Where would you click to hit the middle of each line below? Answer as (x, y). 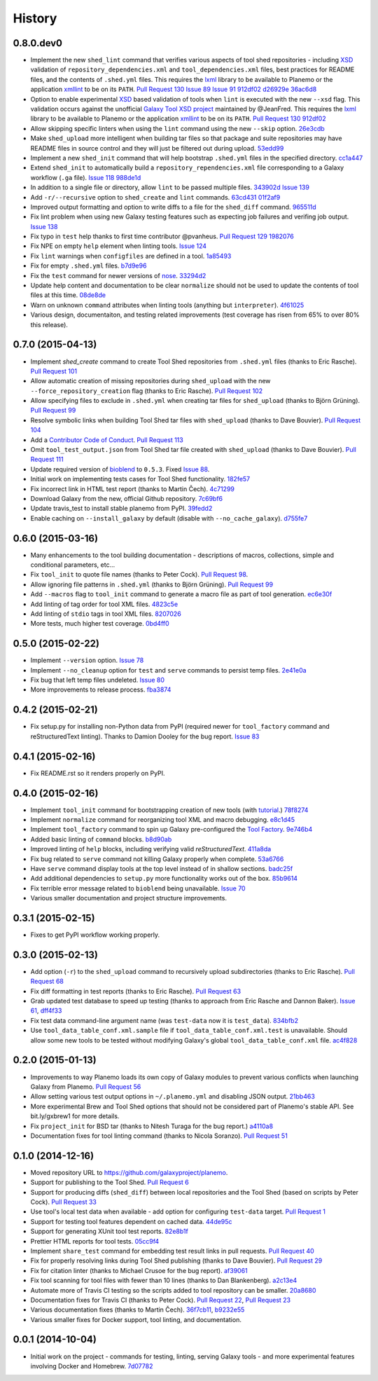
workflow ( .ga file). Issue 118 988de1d (86, 177)
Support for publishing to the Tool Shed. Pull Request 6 (110, 1182)
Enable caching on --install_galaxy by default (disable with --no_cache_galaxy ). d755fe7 (169, 518)
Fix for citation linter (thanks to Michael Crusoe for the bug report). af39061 (139, 1270)
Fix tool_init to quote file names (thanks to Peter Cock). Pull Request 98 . (139, 575)
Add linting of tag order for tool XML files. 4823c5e (104, 604)
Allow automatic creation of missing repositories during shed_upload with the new (150, 381)
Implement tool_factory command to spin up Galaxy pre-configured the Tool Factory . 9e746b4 (171, 830)
